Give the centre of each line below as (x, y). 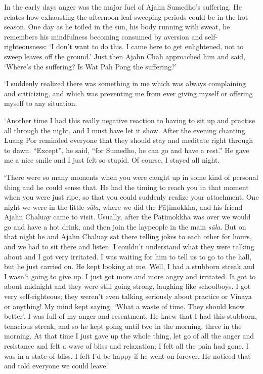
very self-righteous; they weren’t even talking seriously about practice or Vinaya (128, 296)
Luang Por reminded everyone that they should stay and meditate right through (128, 140)
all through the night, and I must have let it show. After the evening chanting (125, 130)
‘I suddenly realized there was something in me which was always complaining (125, 83)
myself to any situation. (41, 103)
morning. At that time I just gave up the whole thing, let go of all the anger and (129, 336)
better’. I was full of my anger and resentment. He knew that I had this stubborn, (130, 316)
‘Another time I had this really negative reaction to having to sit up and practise (130, 120)
